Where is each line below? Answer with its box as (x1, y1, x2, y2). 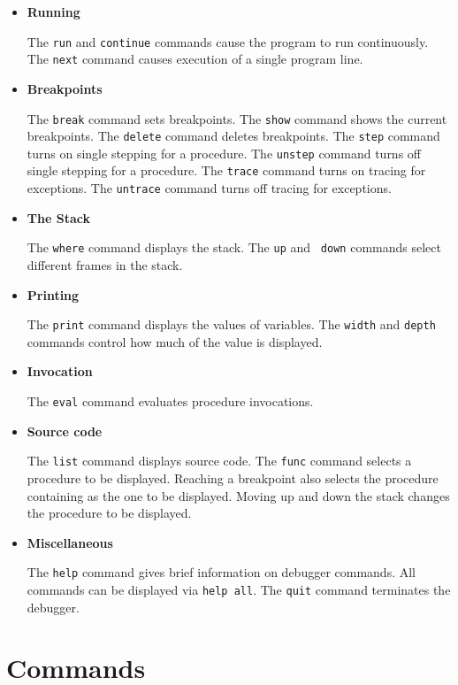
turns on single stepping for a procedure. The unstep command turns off (27, 143, 421, 162)
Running (27, 3, 80, 20)
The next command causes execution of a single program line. (27, 50, 363, 68)
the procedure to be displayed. (27, 504, 192, 522)
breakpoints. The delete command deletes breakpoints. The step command (27, 127, 440, 145)
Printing (27, 285, 80, 304)
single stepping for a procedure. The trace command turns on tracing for (27, 161, 426, 180)
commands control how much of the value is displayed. (27, 332, 323, 350)
